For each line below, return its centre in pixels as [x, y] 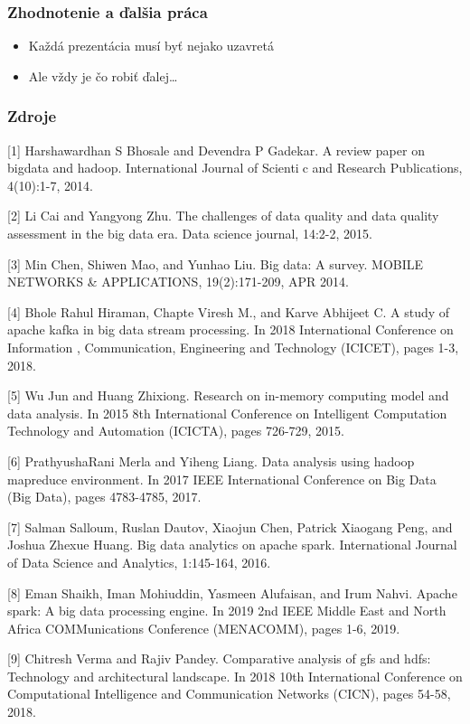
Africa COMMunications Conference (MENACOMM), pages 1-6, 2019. [204, 628]
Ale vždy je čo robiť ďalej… [103, 75]
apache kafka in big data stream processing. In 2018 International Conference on [230, 329]
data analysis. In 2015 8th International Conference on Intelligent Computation [227, 413]
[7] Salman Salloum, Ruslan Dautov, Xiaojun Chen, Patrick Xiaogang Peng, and [230, 527]
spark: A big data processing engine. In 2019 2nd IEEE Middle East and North [227, 611]
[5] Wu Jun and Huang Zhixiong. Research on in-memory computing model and [228, 395]
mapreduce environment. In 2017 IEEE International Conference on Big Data [222, 479]
